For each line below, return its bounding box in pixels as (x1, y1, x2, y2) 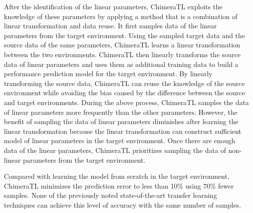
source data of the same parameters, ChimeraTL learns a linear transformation (4, 40, 240, 50)
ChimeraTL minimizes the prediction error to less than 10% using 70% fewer (4, 180, 234, 191)
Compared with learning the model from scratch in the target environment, (4, 171, 230, 181)
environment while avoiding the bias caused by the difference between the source (4, 87, 245, 98)
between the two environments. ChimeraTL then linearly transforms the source (4, 49, 241, 59)
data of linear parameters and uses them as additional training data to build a (4, 59, 239, 69)
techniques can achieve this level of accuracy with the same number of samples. (4, 199, 241, 210)
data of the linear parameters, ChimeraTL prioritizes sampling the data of (4, 145, 226, 155)
